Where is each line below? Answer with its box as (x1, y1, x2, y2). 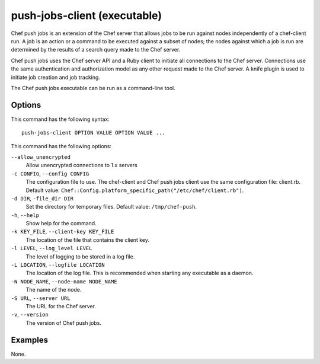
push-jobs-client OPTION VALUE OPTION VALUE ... (21, 129, 165, 136)
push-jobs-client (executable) (11, 9, 162, 22)
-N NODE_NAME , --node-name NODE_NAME (11, 277, 118, 285)
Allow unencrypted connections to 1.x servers (25, 162, 137, 169)
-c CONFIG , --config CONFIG (11, 170, 89, 177)
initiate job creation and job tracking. (11, 74, 101, 81)
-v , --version (11, 311, 49, 318)
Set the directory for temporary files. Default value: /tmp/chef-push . (25, 203, 197, 210)
